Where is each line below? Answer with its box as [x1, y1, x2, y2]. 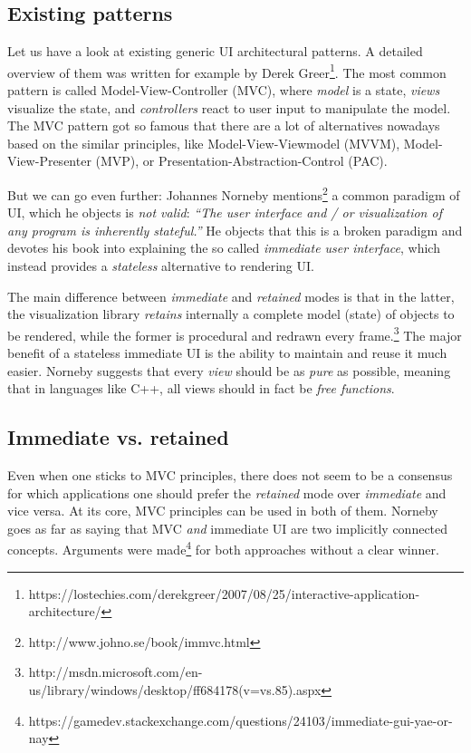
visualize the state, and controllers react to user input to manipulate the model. [7, 98, 451, 117]
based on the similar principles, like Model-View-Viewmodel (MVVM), [7, 133, 400, 152]
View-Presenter [7, 151, 91, 170]
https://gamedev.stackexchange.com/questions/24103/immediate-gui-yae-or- [28, 710, 453, 729]
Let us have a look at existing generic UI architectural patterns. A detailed [7, 42, 423, 61]
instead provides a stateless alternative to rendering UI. [7, 256, 314, 275]
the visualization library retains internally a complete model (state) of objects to [7, 304, 455, 323]
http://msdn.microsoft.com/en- [28, 662, 203, 681]
